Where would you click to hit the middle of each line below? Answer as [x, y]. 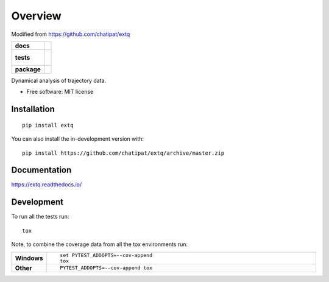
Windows [29, 258]
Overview [36, 16]
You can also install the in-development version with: [78, 139]
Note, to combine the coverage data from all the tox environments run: [100, 244]
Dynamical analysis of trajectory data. [59, 80]
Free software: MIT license [60, 92]
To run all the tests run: [40, 217]
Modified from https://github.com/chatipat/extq [71, 34]
